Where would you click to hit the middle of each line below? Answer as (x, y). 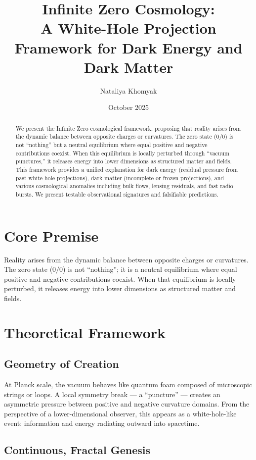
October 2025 (128, 107)
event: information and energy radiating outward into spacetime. (102, 423)
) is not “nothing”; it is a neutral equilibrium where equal (150, 269)
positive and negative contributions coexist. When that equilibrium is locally (120, 279)
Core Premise (51, 235)
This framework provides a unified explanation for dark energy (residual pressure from (127, 169)
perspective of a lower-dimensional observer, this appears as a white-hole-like (120, 413)
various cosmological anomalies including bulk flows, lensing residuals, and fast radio (124, 186)
